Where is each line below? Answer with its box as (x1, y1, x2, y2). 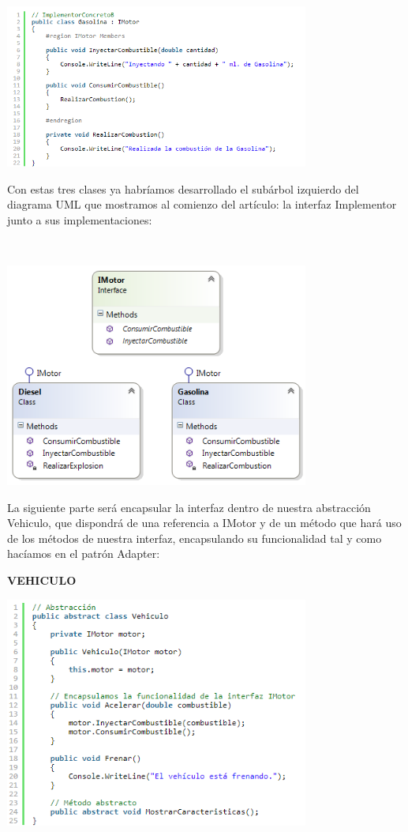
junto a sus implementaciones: (7, 212, 152, 228)
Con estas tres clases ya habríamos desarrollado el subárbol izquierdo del (7, 180, 359, 197)
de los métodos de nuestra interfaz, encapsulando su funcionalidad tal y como (7, 529, 382, 546)
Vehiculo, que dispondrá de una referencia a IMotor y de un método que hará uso (7, 514, 402, 531)
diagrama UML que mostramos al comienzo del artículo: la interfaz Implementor (7, 196, 397, 213)
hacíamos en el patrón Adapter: (7, 545, 160, 562)
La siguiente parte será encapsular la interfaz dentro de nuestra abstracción (7, 499, 371, 515)
